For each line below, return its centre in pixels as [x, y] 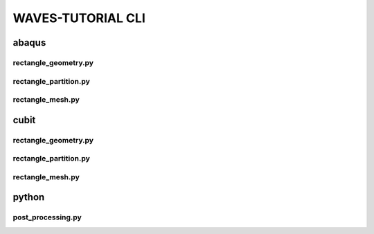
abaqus [29, 43]
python [29, 197]
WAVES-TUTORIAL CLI [79, 18]
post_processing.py [47, 217]
